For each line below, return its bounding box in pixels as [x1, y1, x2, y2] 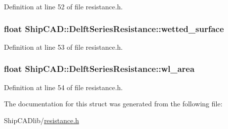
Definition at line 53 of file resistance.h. [4, 41, 123, 52]
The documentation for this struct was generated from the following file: [4, 98, 223, 109]
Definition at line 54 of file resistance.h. [4, 82, 123, 92]
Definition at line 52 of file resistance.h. [4, 1, 123, 11]
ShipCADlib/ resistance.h [4, 115, 79, 125]
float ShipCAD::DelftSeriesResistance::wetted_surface [4, 22, 224, 34]
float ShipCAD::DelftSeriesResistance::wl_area [4, 63, 195, 75]
